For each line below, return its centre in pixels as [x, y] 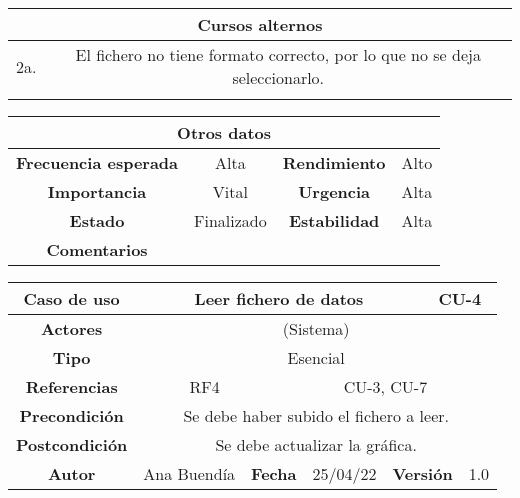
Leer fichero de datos [279, 298]
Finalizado [230, 220]
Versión [422, 473]
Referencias [71, 386]
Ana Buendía [189, 473]
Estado [97, 220]
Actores [72, 328]
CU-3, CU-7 [385, 386]
